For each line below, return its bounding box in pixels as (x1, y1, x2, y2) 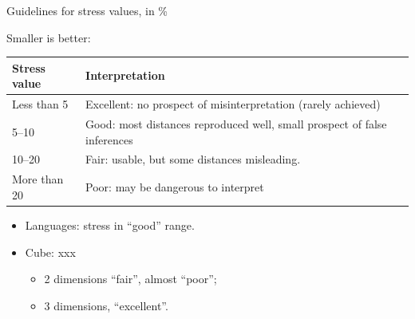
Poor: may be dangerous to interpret (85, 179, 264, 195)
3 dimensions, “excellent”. (44, 297, 168, 313)
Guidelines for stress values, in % (6, 2, 168, 18)
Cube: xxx (25, 243, 76, 260)
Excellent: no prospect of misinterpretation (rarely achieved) (85, 96, 381, 112)
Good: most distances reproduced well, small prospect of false (85, 115, 387, 132)
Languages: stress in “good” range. (25, 216, 195, 233)
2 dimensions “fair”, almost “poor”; (44, 270, 217, 287)
